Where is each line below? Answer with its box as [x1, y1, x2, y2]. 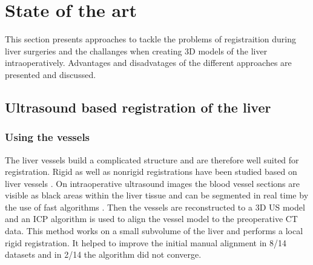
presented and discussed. [5, 68, 96, 80]
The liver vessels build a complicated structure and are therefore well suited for [5, 153, 299, 166]
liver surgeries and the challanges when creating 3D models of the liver [5, 44, 268, 57]
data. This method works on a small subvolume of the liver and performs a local [5, 224, 303, 237]
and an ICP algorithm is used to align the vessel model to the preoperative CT [5, 212, 298, 225]
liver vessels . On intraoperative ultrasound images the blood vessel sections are [5, 177, 300, 189]
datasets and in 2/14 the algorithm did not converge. [5, 248, 202, 261]
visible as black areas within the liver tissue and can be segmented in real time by [5, 189, 309, 201]
